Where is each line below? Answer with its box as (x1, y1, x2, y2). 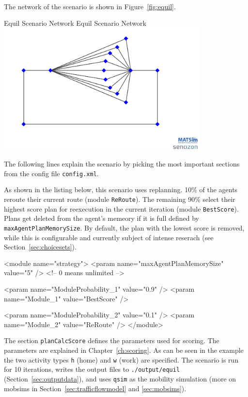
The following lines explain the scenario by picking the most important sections (4, 159, 240, 169)
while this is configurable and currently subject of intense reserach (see (4, 232, 214, 242)
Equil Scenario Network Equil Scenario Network (4, 17, 146, 28)
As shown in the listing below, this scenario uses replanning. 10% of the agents (4, 184, 238, 195)
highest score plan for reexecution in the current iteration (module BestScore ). (4, 203, 239, 214)
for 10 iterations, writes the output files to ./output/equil (4, 364, 180, 374)
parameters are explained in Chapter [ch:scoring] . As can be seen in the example (4, 345, 244, 355)
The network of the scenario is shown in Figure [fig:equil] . (4, 1, 176, 11)
